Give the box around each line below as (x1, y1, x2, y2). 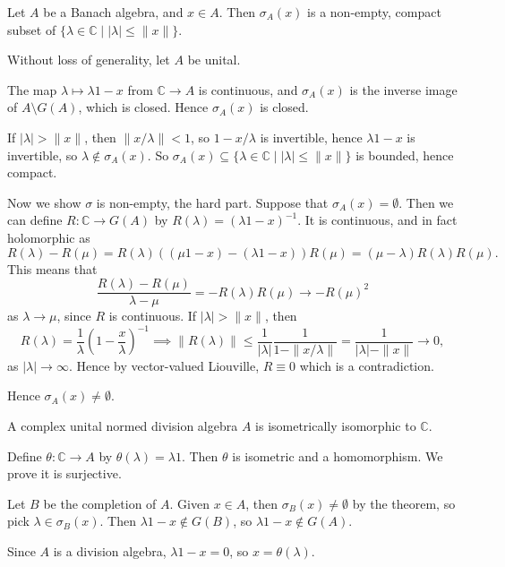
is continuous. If (108, 306, 197, 325)
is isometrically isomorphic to (255, 417, 416, 435)
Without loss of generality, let (7, 50, 170, 69)
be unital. (187, 50, 241, 69)
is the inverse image (349, 80, 458, 99)
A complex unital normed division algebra (7, 417, 238, 435)
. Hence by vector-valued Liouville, (68, 356, 260, 374)
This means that (7, 259, 98, 278)
